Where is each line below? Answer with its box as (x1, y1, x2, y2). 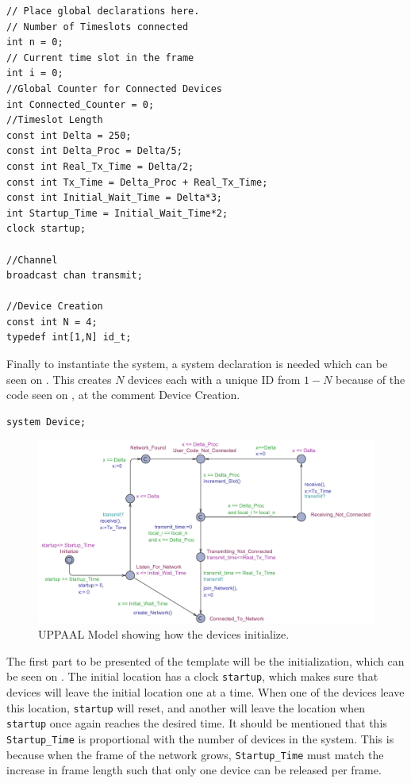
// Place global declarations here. (6, 6, 200, 17)
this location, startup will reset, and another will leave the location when (6, 699, 366, 716)
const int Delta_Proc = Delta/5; (6, 145, 182, 157)
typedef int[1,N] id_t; (6, 332, 132, 344)
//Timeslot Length (6, 114, 103, 126)
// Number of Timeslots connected (6, 21, 189, 33)
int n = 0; (6, 36, 63, 48)
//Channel (6, 254, 58, 266)
